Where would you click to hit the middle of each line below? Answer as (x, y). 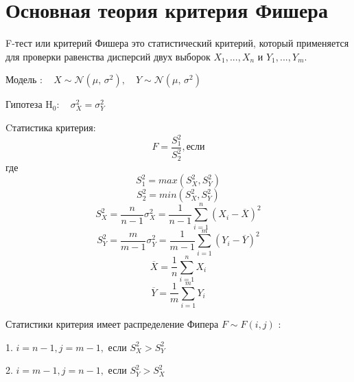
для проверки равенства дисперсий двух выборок (108, 56)
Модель (21, 79)
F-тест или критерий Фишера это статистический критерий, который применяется (177, 43)
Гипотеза (24, 104)
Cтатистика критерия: (51, 127)
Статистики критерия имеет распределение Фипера (112, 323)
